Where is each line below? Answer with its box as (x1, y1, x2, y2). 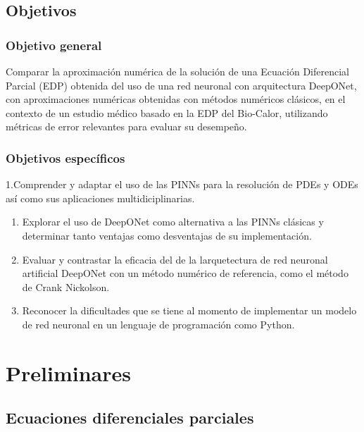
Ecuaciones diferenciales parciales (6, 407, 254, 428)
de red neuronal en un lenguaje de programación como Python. (22, 316, 295, 331)
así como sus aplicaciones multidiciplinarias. (6, 190, 195, 205)
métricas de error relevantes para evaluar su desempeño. (6, 119, 247, 134)
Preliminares (6, 358, 131, 387)
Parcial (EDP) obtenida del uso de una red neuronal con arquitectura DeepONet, (6, 78, 357, 92)
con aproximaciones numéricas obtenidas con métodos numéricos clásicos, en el (6, 92, 346, 106)
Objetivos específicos (6, 149, 125, 166)
